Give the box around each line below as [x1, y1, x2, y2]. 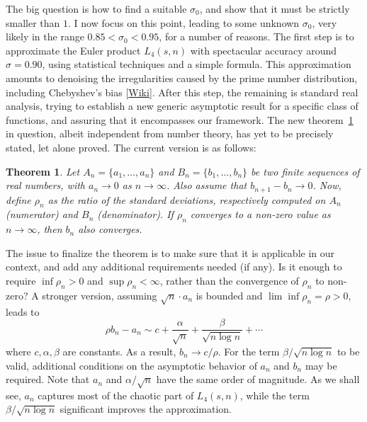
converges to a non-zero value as [190, 207, 331, 222]
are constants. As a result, [62, 343, 176, 358]
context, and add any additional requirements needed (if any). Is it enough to [6, 259, 342, 274]
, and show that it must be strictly [199, 1, 350, 16]
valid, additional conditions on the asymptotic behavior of [6, 358, 257, 372]
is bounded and [196, 287, 263, 302]
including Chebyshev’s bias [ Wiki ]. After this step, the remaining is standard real [6, 84, 358, 99]
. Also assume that [166, 178, 247, 193]
